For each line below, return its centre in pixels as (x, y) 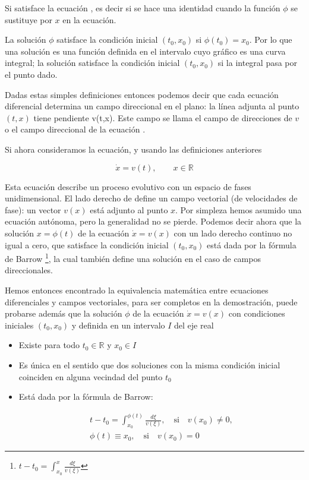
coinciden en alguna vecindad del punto (91, 376)
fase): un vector (33, 209)
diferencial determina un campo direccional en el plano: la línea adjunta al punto (152, 106)
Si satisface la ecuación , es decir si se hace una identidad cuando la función (143, 8)
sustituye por (29, 19)
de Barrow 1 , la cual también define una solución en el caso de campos (133, 258)
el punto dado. (31, 74)
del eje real (194, 325)
